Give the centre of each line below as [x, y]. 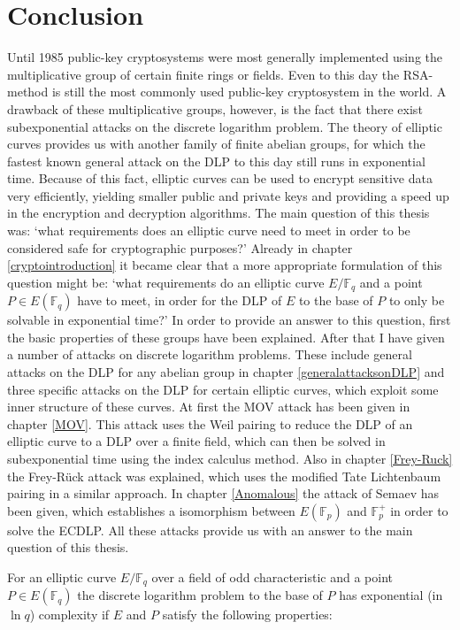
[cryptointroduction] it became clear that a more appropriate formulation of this [225, 265]
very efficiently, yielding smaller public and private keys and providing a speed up [228, 195]
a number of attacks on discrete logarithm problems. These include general [210, 354]
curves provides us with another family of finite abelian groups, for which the [216, 144]
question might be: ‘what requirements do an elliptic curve [166, 282]
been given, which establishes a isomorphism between [151, 510]
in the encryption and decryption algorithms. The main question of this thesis [218, 213]
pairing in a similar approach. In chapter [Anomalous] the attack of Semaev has [223, 493]
